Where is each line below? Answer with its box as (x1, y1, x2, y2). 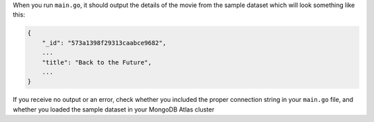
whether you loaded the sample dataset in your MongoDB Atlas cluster (12, 105, 215, 114)
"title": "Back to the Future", (42, 58, 152, 66)
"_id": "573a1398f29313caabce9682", (42, 39, 166, 46)
